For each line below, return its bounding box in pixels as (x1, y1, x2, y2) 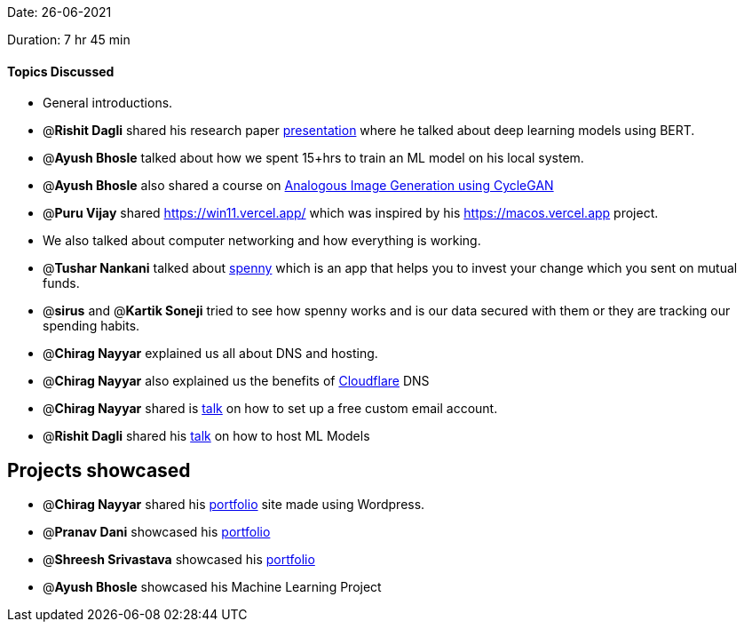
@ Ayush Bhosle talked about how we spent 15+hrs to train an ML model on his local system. (43, 150, 584, 166)
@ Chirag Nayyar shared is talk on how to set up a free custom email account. (43, 401, 498, 417)
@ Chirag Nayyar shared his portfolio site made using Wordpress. (43, 497, 425, 513)
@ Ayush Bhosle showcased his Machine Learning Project (43, 579, 382, 595)
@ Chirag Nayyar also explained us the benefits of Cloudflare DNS (43, 373, 430, 389)
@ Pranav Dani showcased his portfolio (43, 524, 271, 540)
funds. (43, 275, 80, 291)
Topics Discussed (7, 63, 115, 79)
